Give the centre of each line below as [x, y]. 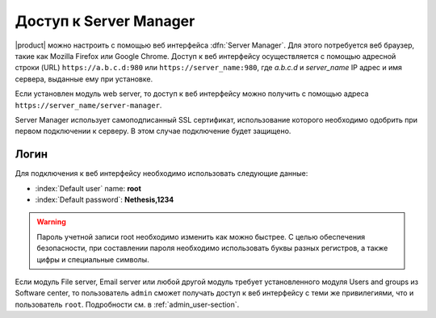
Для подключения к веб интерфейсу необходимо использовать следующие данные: [161, 174]
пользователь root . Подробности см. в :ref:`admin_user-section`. [127, 304]
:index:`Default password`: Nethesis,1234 [105, 199]
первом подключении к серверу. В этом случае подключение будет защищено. [153, 131]
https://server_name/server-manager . [88, 105]
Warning [51, 222]
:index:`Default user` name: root [88, 188]
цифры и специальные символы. [93, 259]
